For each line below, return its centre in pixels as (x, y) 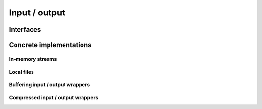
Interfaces (25, 30)
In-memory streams (33, 59)
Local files (21, 72)
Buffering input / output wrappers (49, 85)
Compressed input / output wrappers (54, 97)
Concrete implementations (50, 45)
